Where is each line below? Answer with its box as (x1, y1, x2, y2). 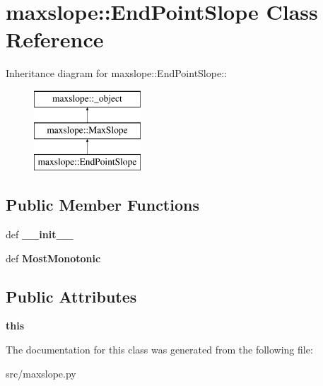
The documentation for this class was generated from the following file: (6, 342, 313, 357)
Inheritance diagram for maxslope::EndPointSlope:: (6, 66, 227, 81)
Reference (6, 25, 104, 54)
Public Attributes (6, 285, 137, 307)
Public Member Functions (6, 194, 199, 216)
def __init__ (6, 227, 74, 242)
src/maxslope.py (6, 365, 76, 380)
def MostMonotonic (6, 250, 101, 265)
